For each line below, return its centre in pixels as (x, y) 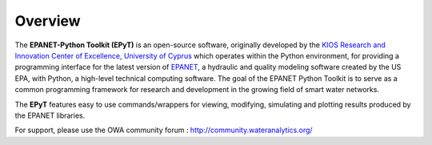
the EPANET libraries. (50, 115)
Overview (48, 21)
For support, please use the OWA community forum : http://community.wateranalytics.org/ (164, 130)
